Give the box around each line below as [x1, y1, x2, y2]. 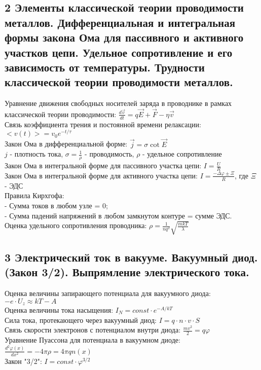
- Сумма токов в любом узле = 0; [5, 200, 108, 210]
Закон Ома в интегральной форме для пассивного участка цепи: [5, 160, 202, 171]
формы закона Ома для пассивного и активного [5, 29, 244, 45]
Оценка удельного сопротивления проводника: [5, 220, 147, 231]
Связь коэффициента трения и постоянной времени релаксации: [5, 119, 201, 129]
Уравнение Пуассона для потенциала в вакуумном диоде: [5, 335, 180, 345]
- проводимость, [85, 149, 134, 159]
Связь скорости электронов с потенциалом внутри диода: [5, 324, 181, 335]
